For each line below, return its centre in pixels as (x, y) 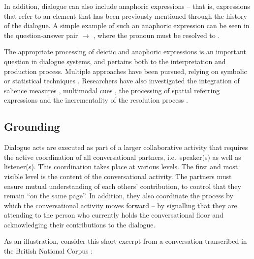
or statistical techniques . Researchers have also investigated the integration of (122, 81)
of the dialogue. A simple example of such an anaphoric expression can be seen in (127, 25)
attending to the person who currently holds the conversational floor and (114, 215)
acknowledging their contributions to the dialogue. (80, 224)
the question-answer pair (41, 35)
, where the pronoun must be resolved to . (157, 35)
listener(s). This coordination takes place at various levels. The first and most (121, 166)
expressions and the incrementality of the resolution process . (96, 100)
